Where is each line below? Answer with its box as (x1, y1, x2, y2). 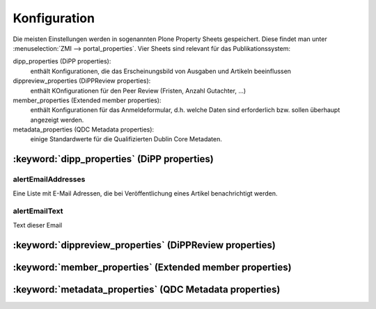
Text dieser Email (13, 221, 63, 229)
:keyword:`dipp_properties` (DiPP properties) (13, 153, 214, 165)
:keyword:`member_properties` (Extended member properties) (13, 261, 292, 273)
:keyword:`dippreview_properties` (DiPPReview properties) (13, 239, 276, 251)
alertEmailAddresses (13, 175, 86, 184)
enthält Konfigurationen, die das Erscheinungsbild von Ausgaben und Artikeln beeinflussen (30, 67, 292, 75)
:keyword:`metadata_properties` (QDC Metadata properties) (13, 283, 281, 295)
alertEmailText (13, 206, 63, 216)
